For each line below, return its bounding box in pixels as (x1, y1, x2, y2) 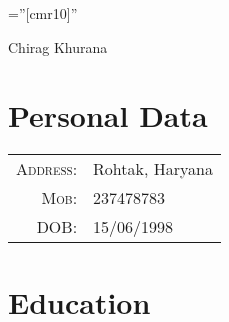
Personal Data (8, 95, 208, 136)
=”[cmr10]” (8, 3, 78, 23)
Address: (16, 157, 78, 181)
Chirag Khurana (8, 36, 108, 57)
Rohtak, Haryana (93, 157, 213, 181)
